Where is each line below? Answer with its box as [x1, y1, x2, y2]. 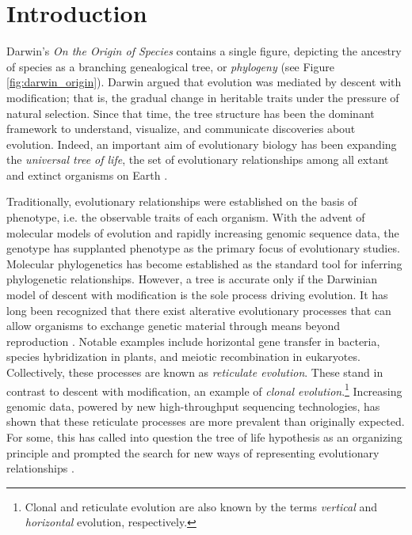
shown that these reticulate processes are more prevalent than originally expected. [6, 413, 405, 430]
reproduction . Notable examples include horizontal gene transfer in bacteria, [6, 332, 380, 349]
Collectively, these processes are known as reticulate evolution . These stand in [6, 364, 383, 380]
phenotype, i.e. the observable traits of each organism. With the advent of [6, 209, 365, 226]
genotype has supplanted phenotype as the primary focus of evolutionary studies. [6, 240, 400, 256]
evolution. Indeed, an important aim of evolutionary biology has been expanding [6, 135, 397, 152]
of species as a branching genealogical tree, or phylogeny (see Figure [6, 58, 334, 74]
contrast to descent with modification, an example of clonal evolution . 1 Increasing [6, 380, 402, 399]
